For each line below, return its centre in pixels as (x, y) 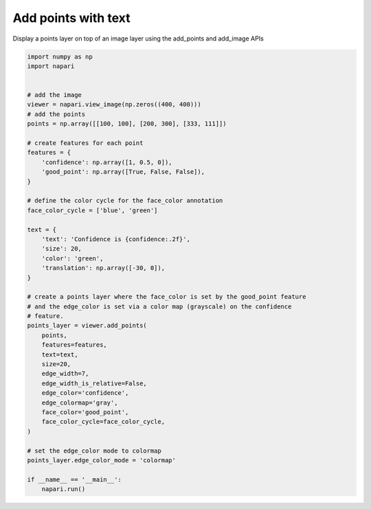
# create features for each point (85, 143)
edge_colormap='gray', (80, 403)
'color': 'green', (72, 258)
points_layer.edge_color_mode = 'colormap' (102, 460)
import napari (51, 66)
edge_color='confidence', (85, 393)
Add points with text (71, 18)
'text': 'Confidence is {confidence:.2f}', (116, 239)
